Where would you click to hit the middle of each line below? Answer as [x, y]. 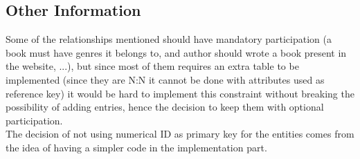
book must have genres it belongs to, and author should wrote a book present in [176, 52]
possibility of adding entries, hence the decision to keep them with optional [165, 107]
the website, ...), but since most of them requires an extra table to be [152, 66]
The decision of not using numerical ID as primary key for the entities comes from [180, 134]
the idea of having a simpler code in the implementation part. [136, 147]
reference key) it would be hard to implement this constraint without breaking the [180, 93]
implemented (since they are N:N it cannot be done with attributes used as [165, 79]
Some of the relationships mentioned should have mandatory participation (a [169, 39]
